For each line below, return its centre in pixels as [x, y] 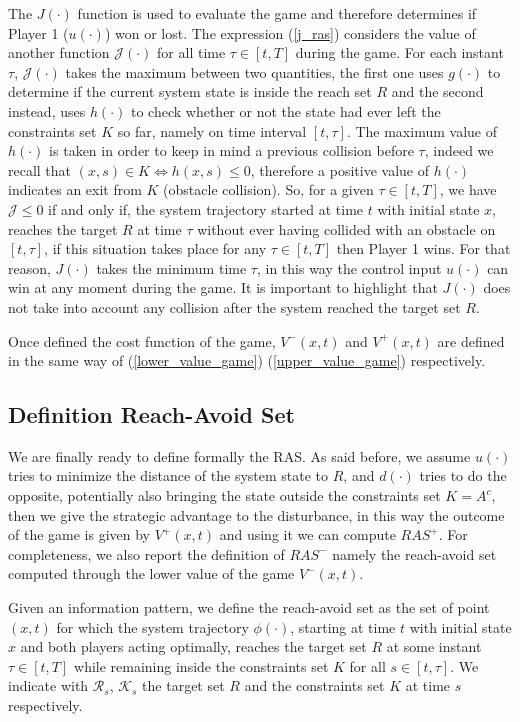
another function [59, 52]
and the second [437, 91]
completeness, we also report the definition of [146, 553]
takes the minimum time [171, 267]
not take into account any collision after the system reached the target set [234, 306]
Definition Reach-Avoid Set [151, 414]
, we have [468, 189]
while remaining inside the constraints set [201, 665]
